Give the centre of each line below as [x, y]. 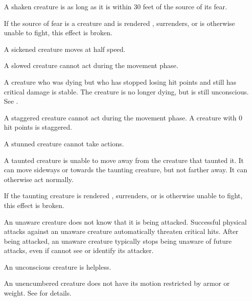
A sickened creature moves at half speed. [65, 49]
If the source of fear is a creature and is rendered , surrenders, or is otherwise [120, 23]
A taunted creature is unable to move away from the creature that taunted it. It [124, 160]
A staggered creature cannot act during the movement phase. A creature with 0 [123, 117]
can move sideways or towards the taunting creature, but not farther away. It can [126, 170]
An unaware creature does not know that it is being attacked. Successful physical [126, 221]
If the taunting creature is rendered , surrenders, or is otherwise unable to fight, [123, 196]
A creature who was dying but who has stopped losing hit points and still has [120, 81]
